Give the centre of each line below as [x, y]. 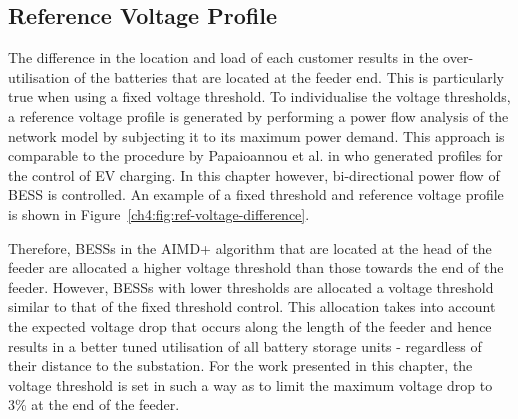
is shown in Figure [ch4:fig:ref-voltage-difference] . [159, 213]
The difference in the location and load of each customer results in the [223, 57]
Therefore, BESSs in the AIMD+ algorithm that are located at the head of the [250, 247]
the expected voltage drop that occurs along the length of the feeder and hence [250, 325]
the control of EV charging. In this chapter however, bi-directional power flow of [254, 174]
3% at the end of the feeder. [94, 404]
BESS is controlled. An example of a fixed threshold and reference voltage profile [256, 194]
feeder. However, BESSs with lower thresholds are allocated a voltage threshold [251, 286]
